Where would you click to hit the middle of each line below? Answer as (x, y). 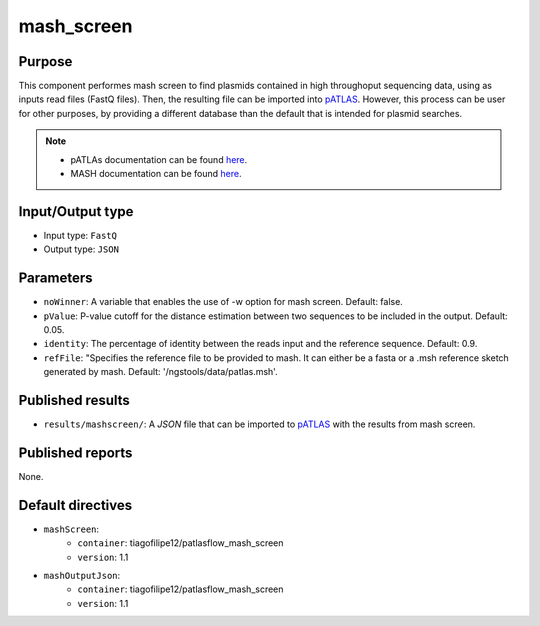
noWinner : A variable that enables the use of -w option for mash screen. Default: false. (223, 302)
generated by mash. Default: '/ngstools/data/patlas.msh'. (161, 372)
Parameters (55, 278)
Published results (74, 400)
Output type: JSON (81, 249)
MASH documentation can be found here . (156, 174)
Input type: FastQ (80, 235)
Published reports (75, 452)
